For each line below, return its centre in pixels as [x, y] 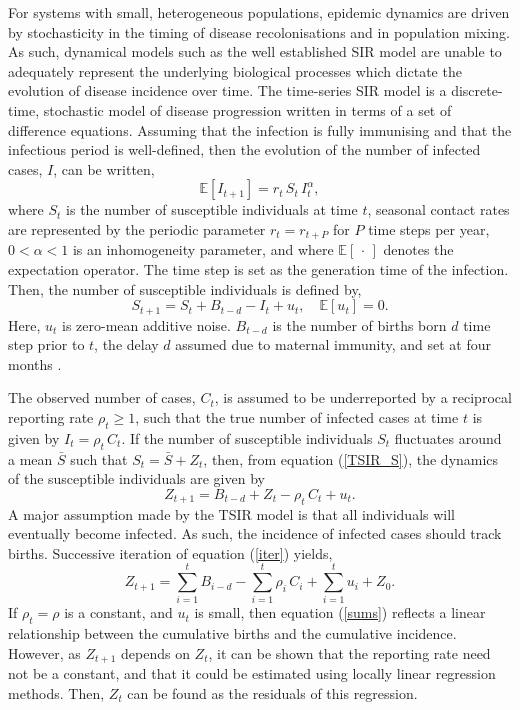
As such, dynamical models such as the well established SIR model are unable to [255, 51]
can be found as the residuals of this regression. [272, 692]
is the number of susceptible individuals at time [212, 209]
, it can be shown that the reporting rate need [349, 652]
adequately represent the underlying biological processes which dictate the [235, 70]
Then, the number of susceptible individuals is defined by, [185, 288]
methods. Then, [56, 692]
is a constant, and [118, 612]
